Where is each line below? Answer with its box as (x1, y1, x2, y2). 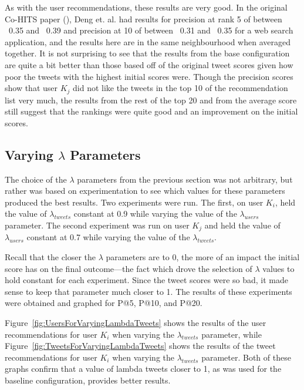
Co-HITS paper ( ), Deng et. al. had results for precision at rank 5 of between (5, 12, 282, 25)
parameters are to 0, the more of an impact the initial (106, 251, 300, 263)
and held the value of (204, 218, 281, 231)
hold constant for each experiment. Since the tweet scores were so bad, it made (5, 274, 288, 286)
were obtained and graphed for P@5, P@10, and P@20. (5, 297, 202, 309)
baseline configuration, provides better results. (5, 374, 171, 386)
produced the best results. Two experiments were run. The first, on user (5, 196, 264, 208)
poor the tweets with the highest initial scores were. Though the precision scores (5, 70, 293, 82)
